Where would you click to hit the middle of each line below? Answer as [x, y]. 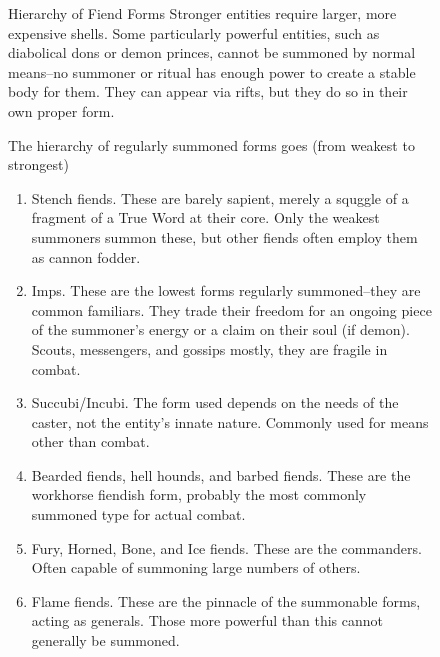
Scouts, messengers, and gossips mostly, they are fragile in [209, 348]
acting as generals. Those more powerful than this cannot [207, 620]
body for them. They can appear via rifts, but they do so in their [208, 91]
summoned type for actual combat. [138, 514]
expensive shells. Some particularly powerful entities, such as [194, 32]
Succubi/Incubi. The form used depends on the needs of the [215, 402]
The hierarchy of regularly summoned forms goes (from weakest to [211, 144]
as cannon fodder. [86, 256]
